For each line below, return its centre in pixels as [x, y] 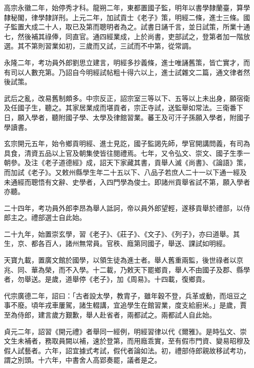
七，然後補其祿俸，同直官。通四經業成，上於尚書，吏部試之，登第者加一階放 [127, 36]
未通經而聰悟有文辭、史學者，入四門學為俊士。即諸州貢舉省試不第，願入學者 [127, 182]
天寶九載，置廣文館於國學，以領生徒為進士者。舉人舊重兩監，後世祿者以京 [124, 260]
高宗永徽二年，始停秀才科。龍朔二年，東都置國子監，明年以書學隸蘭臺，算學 [127, 7]
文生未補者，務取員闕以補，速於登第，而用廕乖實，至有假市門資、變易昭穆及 [127, 341]
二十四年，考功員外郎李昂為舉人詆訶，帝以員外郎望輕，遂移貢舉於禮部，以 [124, 208]
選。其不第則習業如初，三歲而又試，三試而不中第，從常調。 [100, 46]
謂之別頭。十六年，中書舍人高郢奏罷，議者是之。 [83, 360]
